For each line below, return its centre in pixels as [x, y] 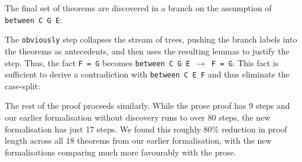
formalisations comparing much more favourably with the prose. [121, 152]
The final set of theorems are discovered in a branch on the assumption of [138, 8]
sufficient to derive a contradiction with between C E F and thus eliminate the [147, 74]
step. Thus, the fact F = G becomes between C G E [98, 62]
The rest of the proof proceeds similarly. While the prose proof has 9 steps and [147, 106]
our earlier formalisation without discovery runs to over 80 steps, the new [138, 117]
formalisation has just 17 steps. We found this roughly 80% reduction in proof [146, 129]
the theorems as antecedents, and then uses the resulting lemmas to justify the [147, 51]
